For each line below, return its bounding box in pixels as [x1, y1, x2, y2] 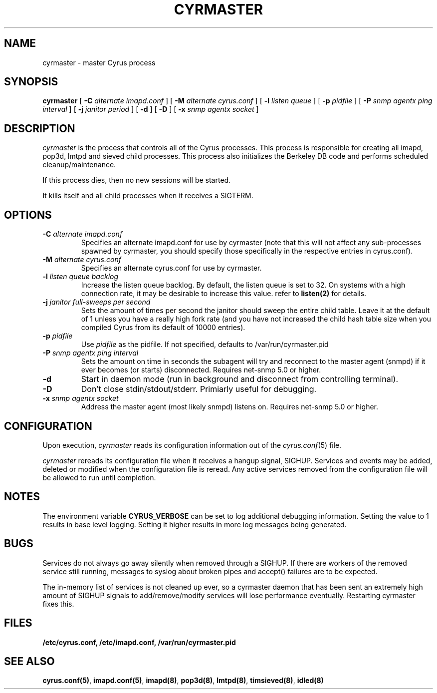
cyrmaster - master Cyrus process [42, 58, 156, 67]
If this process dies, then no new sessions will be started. [42, 176, 231, 185]
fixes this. [42, 599, 74, 608]
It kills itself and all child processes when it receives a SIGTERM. [42, 191, 253, 200]
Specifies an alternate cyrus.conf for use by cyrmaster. [81, 264, 262, 273]
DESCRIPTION [4, 122, 75, 135]
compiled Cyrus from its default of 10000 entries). [81, 323, 245, 332]
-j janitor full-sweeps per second [42, 298, 151, 307]
